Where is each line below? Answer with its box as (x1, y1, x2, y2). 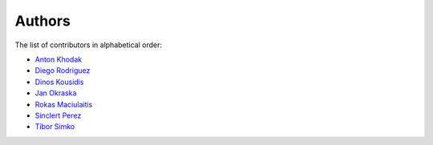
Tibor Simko (34, 122, 75, 131)
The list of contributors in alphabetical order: (14, 40, 163, 50)
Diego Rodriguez (34, 66, 91, 75)
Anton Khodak (34, 54, 83, 64)
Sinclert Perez (34, 111, 82, 120)
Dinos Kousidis (34, 77, 84, 87)
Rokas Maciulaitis (34, 99, 93, 109)
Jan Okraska (34, 88, 77, 98)
